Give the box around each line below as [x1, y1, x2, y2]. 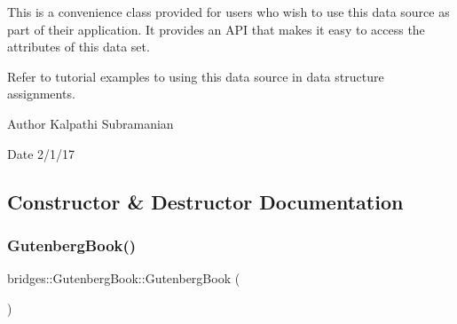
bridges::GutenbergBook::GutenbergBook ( [7, 269, 240, 288]
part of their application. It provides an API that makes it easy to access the [7, 20, 425, 38]
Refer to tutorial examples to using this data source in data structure [7, 67, 384, 85]
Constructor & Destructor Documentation [7, 187, 404, 215]
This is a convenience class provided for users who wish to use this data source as [7, 3, 450, 20]
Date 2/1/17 [7, 144, 75, 162]
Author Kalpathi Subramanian [7, 114, 174, 132]
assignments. [7, 84, 75, 103]
